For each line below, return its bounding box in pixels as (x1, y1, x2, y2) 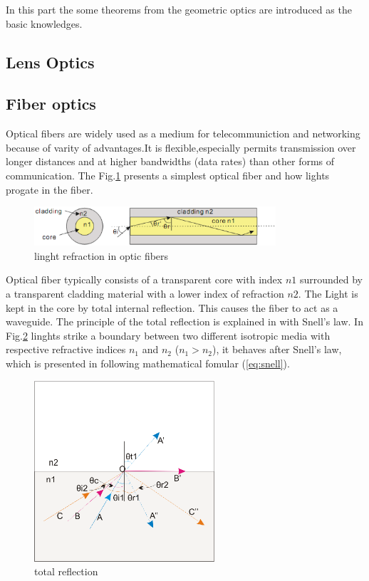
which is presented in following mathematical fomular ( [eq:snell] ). (6, 355, 290, 370)
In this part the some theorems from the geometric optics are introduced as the (6, 2, 352, 16)
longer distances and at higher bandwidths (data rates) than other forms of (6, 154, 335, 169)
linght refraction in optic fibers (34, 248, 169, 263)
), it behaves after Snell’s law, (212, 342, 342, 357)
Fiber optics (6, 93, 96, 115)
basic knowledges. (6, 16, 83, 31)
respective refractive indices (6, 342, 126, 357)
